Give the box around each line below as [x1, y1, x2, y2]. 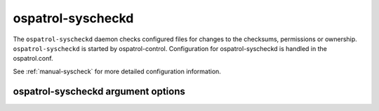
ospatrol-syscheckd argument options [13, 85, 185, 97]
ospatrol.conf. [13, 54, 53, 63]
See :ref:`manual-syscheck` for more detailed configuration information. [13, 67, 221, 75]
